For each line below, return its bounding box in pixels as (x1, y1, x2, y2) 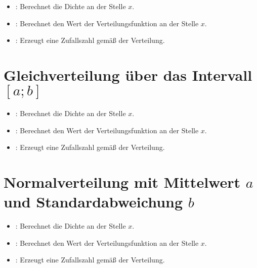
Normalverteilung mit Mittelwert (4, 171, 240, 192)
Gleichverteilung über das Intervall (4, 64, 252, 85)
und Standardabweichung (4, 191, 183, 212)
